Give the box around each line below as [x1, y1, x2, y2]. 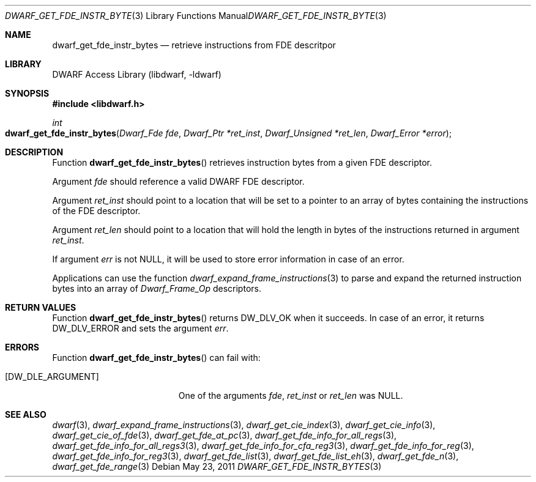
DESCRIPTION [5, 147, 64, 157]
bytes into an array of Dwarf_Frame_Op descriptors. [52, 283, 261, 294]
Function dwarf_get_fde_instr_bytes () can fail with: [52, 352, 261, 363]
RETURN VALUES [5, 302, 76, 313]
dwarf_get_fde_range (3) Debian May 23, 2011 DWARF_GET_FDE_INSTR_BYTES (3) [52, 461, 382, 472]
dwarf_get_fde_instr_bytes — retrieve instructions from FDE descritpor [52, 40, 336, 50]
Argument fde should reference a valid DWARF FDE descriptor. [52, 176, 305, 187]
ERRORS [5, 342, 40, 352]
